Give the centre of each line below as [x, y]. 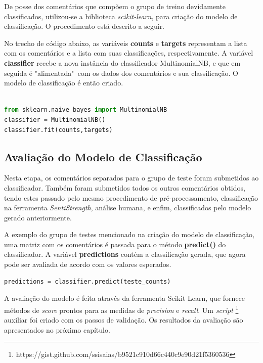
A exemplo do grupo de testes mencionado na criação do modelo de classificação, [129, 234]
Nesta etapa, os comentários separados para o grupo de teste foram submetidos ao [131, 178]
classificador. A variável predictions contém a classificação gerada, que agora [125, 254]
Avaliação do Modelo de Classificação [103, 156]
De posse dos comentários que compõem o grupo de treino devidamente [115, 6]
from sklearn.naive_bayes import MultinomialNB [86, 110]
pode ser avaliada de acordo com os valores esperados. [88, 264]
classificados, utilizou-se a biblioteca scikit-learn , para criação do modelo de [121, 16]
